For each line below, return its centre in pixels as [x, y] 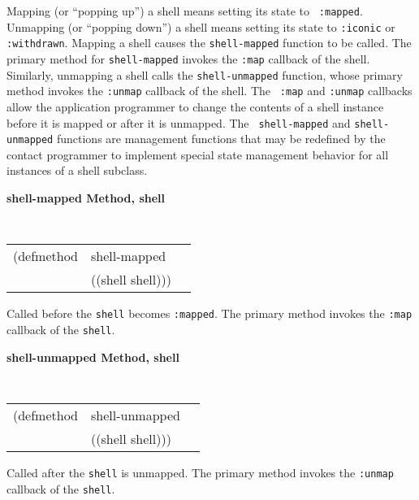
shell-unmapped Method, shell [93, 357]
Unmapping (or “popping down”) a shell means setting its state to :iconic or [201, 26]
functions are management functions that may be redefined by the [221, 139]
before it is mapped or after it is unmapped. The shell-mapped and [179, 122]
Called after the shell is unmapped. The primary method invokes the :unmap [200, 472]
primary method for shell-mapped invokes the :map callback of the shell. [188, 58]
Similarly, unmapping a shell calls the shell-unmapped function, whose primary [205, 74]
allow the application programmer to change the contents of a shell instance [195, 106]
